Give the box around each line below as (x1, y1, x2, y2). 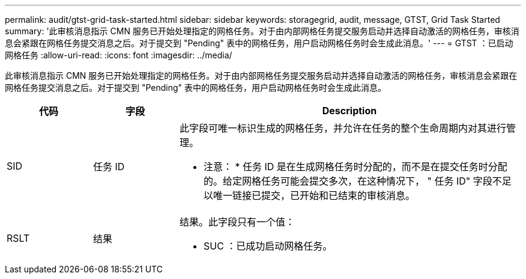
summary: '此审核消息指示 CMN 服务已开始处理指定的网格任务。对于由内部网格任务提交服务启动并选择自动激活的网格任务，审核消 (5, 26, 519, 36)
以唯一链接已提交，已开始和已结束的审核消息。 (203, 189, 415, 201)
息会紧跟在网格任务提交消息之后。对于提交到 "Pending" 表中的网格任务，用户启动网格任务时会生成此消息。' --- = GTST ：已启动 (5, 38, 513, 48)
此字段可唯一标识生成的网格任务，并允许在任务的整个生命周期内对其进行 (179, 122, 506, 134)
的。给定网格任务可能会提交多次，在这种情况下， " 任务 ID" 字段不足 (203, 175, 512, 187)
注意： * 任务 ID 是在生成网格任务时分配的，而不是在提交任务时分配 (203, 161, 507, 173)
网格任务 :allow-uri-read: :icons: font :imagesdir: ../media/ (5, 50, 232, 60)
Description (322, 105, 377, 117)
